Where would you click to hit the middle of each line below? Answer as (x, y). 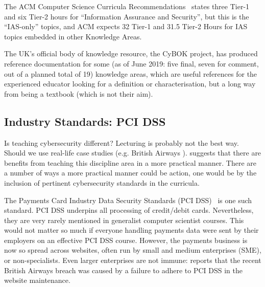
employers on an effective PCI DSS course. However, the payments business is (126, 240)
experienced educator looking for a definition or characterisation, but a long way (130, 84)
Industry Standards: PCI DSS (85, 121)
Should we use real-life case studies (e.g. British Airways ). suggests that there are (133, 153)
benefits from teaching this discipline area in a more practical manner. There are (130, 162)
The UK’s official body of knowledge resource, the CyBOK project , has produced (131, 53)
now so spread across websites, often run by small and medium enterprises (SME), (133, 250)
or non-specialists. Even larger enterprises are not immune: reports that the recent (133, 260)
